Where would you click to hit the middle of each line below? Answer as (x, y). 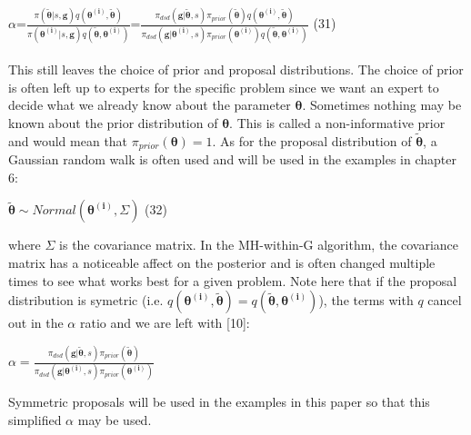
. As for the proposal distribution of (312, 140)
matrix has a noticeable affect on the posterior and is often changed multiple (222, 263)
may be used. (115, 420)
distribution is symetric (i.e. (86, 300)
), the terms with (366, 300)
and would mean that (68, 140)
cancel (445, 300)
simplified (35, 420)
